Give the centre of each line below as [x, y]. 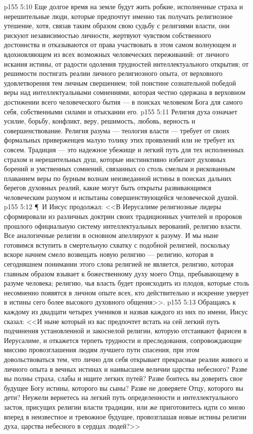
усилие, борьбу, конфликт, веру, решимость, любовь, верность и [100, 121]
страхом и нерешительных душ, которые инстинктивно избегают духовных [115, 159]
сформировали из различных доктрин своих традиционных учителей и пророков [123, 216]
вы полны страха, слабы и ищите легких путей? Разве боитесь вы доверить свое [123, 378]
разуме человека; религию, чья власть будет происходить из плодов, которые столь [126, 283]
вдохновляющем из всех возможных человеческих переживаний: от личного [117, 54]
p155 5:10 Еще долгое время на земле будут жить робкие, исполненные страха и [124, 6]
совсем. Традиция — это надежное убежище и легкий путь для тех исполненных [124, 149]
